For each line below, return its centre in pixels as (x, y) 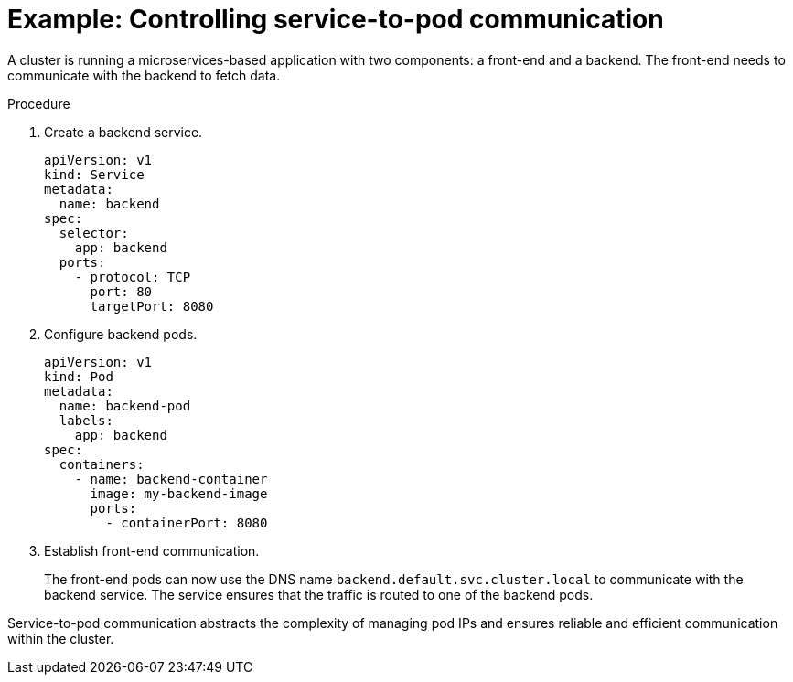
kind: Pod (79, 376)
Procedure (39, 103)
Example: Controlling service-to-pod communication (336, 19)
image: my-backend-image (179, 493)
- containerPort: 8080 (187, 522)
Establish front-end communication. (152, 550)
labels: (86, 420)
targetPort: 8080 (152, 306)
